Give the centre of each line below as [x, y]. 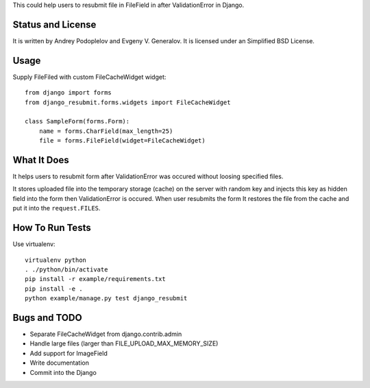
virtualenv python [56, 260]
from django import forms [69, 93]
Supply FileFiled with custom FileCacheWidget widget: [89, 77]
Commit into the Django [63, 372]
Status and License [54, 24]
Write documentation [59, 363]
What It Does [41, 160]
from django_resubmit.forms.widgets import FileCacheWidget [128, 102]
